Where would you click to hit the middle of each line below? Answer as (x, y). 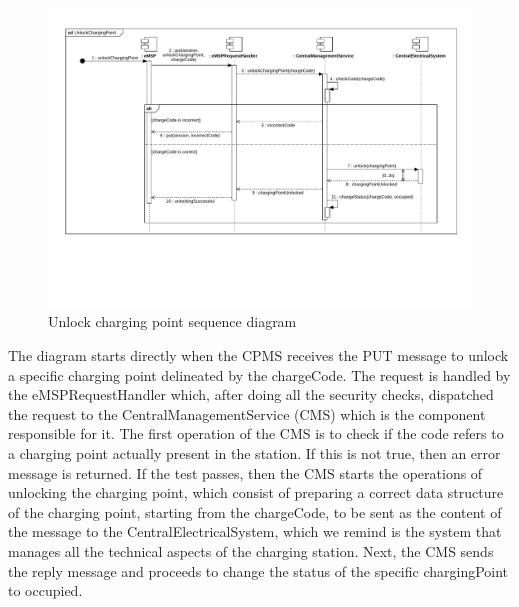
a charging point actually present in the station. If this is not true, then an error (254, 452)
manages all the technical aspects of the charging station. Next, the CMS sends (251, 550)
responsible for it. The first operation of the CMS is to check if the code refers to (256, 433)
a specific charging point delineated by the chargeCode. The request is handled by (259, 374)
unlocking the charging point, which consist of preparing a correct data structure (256, 492)
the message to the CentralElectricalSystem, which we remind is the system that (255, 531)
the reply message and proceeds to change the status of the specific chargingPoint (258, 570)
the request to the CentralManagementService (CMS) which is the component (247, 413)
